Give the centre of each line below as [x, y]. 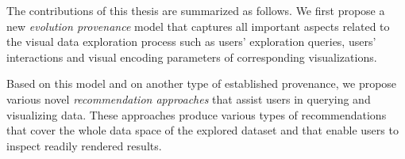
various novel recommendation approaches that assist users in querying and [189, 98]
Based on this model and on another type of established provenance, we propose [202, 83]
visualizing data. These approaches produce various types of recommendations [197, 114]
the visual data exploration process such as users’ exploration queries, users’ [191, 42]
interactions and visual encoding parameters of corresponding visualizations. [192, 57]
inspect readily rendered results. [84, 145]
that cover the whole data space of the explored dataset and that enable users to [202, 130]
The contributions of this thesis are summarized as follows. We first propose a [196, 10]
